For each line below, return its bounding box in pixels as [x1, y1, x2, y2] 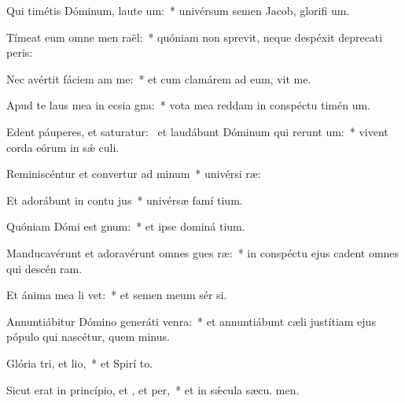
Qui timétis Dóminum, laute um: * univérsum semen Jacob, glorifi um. [6, 2, 350, 18]
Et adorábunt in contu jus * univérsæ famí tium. [6, 191, 243, 208]
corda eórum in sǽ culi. [6, 139, 120, 155]
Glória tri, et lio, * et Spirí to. [6, 354, 153, 371]
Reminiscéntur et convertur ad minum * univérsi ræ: [6, 165, 261, 182]
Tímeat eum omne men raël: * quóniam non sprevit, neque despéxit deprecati [6, 28, 383, 45]
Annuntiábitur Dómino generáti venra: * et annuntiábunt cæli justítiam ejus [6, 312, 376, 329]
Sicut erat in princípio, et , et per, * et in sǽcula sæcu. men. [6, 381, 300, 397]
